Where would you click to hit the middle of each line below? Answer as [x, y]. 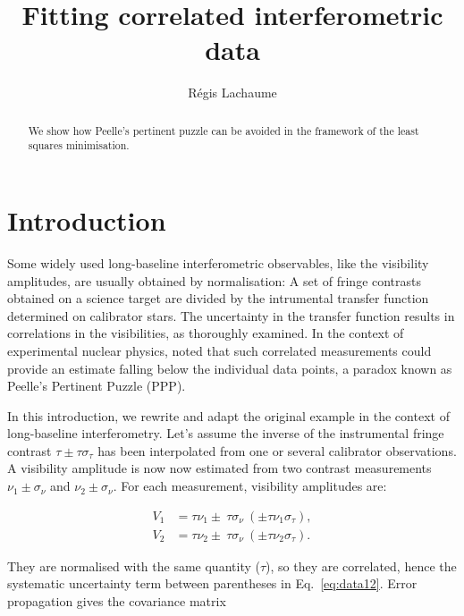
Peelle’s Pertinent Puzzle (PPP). [97, 386]
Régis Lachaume [232, 93]
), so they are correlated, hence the [361, 565]
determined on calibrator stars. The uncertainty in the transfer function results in [231, 315]
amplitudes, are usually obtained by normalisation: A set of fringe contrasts [215, 280]
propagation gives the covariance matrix [117, 600]
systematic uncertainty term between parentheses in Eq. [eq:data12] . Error [212, 583]
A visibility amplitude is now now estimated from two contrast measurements [219, 468]
